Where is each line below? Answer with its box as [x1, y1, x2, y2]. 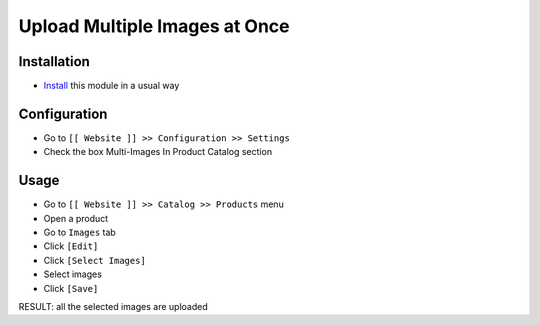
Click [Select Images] [43, 254, 147, 266]
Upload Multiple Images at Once [18, 15, 290, 37]
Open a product [43, 212, 109, 224]
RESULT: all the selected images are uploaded [18, 301, 209, 312]
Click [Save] [43, 282, 99, 294]
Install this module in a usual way [43, 80, 180, 92]
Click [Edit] [43, 240, 99, 252]
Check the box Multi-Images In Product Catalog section [43, 146, 273, 158]
